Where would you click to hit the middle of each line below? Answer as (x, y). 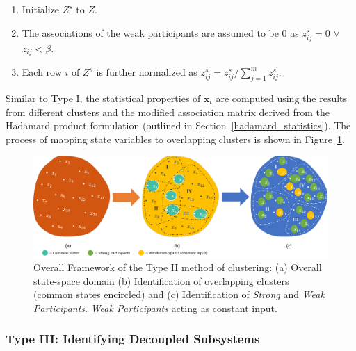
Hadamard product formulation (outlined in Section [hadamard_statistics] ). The (178, 125)
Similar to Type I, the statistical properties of (103, 98)
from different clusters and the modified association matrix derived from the (168, 112)
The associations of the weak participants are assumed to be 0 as (160, 32)
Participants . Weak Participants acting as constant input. (155, 308)
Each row (42, 72)
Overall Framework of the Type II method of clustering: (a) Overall (178, 267)
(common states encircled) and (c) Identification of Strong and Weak (179, 294)
